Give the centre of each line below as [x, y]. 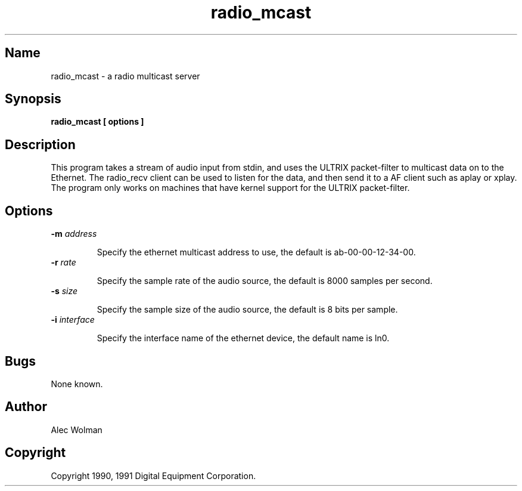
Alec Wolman [77, 430]
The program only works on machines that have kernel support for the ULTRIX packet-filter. [230, 188]
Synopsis [33, 99]
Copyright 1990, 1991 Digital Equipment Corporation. [153, 475]
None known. [77, 384]
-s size [64, 291]
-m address [74, 234]
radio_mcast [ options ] [97, 122]
